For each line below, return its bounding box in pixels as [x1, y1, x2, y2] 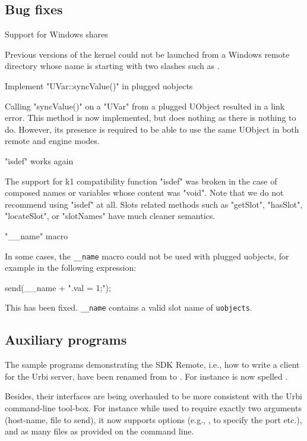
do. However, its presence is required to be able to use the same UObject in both [5, 123, 299, 135]
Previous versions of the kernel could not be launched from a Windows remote [5, 48, 290, 60]
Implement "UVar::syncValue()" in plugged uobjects [5, 79, 193, 92]
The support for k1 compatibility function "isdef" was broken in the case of [5, 174, 277, 187]
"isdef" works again [5, 154, 74, 167]
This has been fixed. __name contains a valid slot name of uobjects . [5, 301, 252, 314]
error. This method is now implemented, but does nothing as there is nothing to [5, 111, 296, 124]
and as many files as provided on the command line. [5, 425, 194, 437]
